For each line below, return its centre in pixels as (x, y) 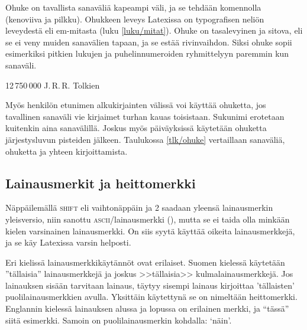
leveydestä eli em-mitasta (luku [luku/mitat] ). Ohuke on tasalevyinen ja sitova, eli (154, 30)
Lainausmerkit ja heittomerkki (101, 183)
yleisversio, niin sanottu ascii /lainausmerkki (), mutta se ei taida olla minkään (148, 219)
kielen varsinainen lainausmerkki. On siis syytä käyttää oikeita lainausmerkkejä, (150, 231)
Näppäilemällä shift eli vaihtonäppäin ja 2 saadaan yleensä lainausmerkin (139, 208)
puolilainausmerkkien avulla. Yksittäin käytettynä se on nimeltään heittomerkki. (151, 297)
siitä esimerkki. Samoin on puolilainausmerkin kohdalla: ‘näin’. (119, 320)
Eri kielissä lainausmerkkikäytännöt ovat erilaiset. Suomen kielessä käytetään (145, 262)
